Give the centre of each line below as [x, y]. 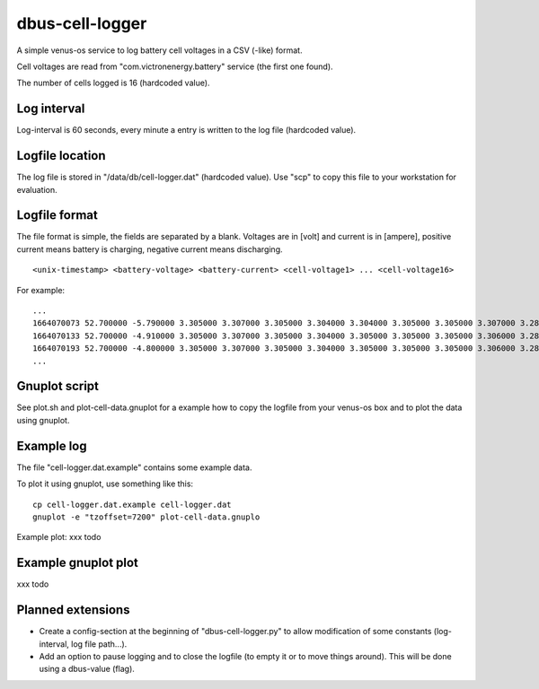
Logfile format [57, 215]
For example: [41, 290]
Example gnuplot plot [78, 563]
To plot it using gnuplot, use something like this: [105, 484]
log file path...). [99, 644]
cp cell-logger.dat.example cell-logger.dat [133, 504]
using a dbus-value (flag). [87, 669]
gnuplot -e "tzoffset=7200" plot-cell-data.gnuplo [146, 517]
